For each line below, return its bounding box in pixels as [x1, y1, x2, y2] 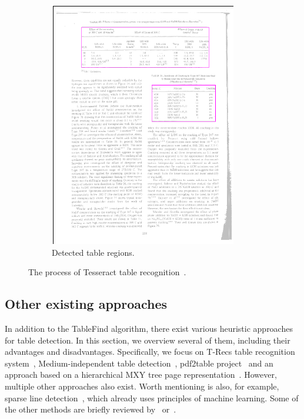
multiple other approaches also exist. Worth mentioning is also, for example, [5, 380, 279, 392]
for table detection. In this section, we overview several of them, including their [5, 334, 290, 346]
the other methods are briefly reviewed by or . [5, 403, 176, 415]
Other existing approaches [5, 295, 168, 313]
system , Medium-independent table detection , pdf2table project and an [5, 357, 273, 369]
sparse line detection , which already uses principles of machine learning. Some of [5, 391, 299, 404]
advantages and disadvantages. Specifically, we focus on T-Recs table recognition [5, 345, 295, 358]
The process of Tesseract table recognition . [28, 266, 186, 278]
